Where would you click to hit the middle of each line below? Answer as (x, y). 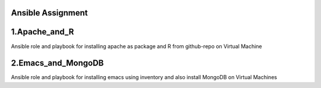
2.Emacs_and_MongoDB (57, 63)
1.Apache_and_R (43, 32)
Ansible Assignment (50, 13)
